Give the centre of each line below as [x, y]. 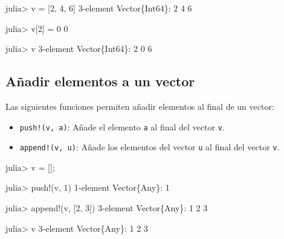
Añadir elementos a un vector [100, 81]
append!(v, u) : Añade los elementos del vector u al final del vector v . [150, 147]
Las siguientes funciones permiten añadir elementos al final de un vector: [140, 106]
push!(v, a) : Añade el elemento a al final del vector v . [122, 126]
